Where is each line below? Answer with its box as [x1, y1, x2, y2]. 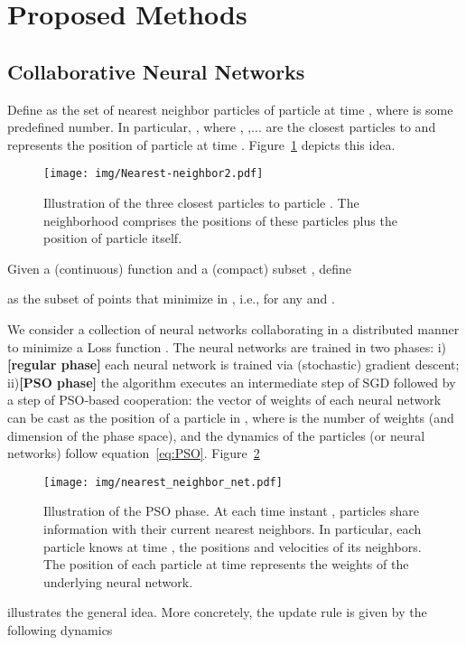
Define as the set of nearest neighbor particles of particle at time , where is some [7, 99, 453, 118]
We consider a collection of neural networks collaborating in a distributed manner [7, 319, 460, 338]
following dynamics [7, 620, 113, 639]
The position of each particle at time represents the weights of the [43, 555, 409, 574]
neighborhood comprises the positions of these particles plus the [43, 210, 397, 229]
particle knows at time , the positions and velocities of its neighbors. [43, 537, 422, 556]
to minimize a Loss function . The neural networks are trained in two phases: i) [7, 337, 447, 356]
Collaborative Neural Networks [7, 57, 305, 85]
